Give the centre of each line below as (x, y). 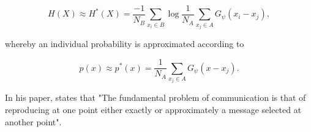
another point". (33, 121)
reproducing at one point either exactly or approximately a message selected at (153, 110)
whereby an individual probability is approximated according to (125, 44)
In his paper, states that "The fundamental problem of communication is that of (155, 97)
